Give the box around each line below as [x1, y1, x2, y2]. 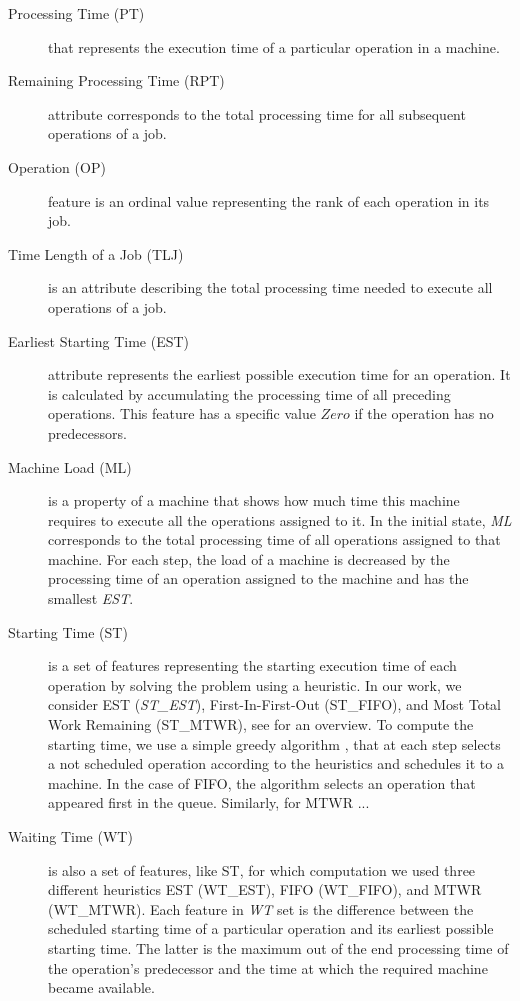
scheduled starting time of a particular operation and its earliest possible [48, 918, 494, 939]
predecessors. [48, 422, 127, 443]
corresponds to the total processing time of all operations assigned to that [48, 529, 501, 550]
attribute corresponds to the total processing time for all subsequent [48, 103, 466, 124]
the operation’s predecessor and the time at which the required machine [48, 957, 488, 978]
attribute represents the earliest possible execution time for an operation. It [48, 364, 511, 385]
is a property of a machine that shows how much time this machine [48, 490, 460, 511]
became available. [48, 977, 155, 998]
